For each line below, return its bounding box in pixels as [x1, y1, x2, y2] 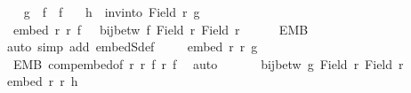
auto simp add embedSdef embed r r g [6, 37, 258, 56]
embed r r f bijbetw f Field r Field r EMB [12, 19, 309, 38]
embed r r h [6, 72, 78, 90]
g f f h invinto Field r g [23, 3, 200, 20]
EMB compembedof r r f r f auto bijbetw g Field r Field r [12, 54, 404, 73]
